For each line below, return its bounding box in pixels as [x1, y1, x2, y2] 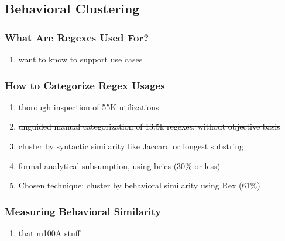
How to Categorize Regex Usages [5, 78, 165, 92]
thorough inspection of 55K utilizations [18, 100, 159, 113]
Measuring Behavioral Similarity [5, 204, 162, 218]
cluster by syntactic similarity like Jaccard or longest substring [18, 140, 244, 152]
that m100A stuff [18, 227, 80, 239]
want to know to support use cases [18, 53, 143, 65]
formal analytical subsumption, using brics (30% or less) [18, 159, 221, 172]
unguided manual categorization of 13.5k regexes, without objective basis [18, 120, 280, 132]
